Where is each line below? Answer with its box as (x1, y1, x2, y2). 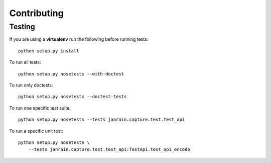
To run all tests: (9, 59, 41, 65)
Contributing (9, 8, 64, 19)
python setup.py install (18, 48, 79, 54)
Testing (9, 22, 35, 31)
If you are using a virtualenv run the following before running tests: (9, 36, 149, 42)
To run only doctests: (9, 82, 53, 88)
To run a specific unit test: (9, 128, 63, 134)
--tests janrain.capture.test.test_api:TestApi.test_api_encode (28, 146, 190, 152)
